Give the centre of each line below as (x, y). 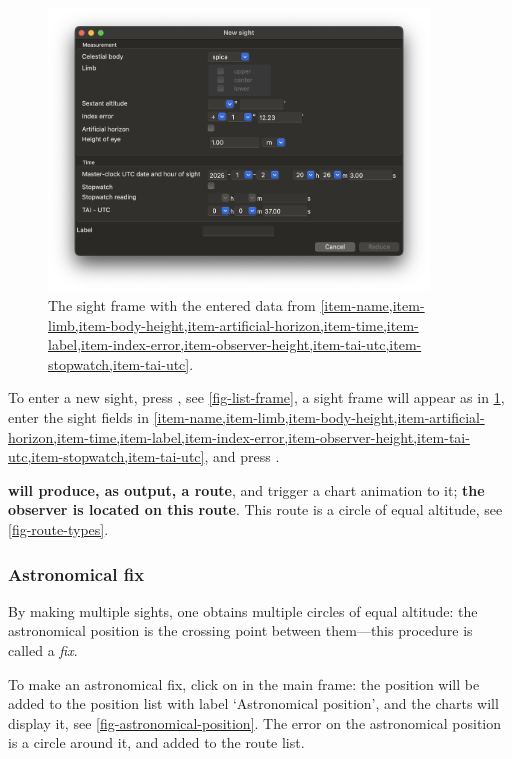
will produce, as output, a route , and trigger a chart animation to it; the (246, 489)
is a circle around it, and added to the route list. (156, 742)
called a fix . (43, 650)
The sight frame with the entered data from (182, 305)
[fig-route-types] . (58, 529)
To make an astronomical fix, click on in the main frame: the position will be (244, 683)
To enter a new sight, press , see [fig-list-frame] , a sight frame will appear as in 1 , (256, 397)
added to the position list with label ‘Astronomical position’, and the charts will (253, 703)
